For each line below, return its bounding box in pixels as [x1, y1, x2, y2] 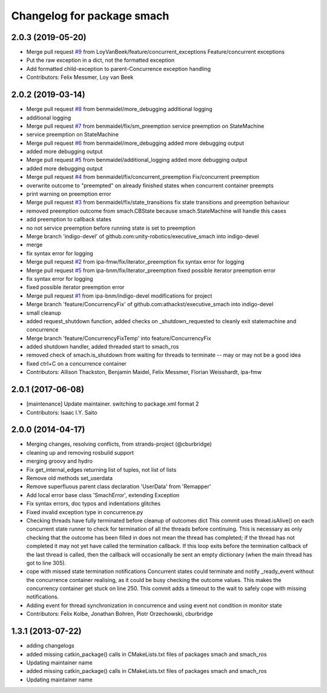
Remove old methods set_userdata [26, 475, 113, 482]
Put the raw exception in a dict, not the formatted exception [26, 56, 175, 64]
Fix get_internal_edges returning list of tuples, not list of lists [26, 466, 177, 473]
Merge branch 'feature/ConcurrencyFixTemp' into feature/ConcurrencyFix [26, 334, 211, 342]
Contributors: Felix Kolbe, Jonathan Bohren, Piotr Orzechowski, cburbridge [26, 610, 213, 618]
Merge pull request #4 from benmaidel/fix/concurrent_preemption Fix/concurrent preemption [26, 173, 260, 181]
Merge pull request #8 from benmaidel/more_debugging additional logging [26, 105, 213, 113]
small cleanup [26, 309, 61, 316]
